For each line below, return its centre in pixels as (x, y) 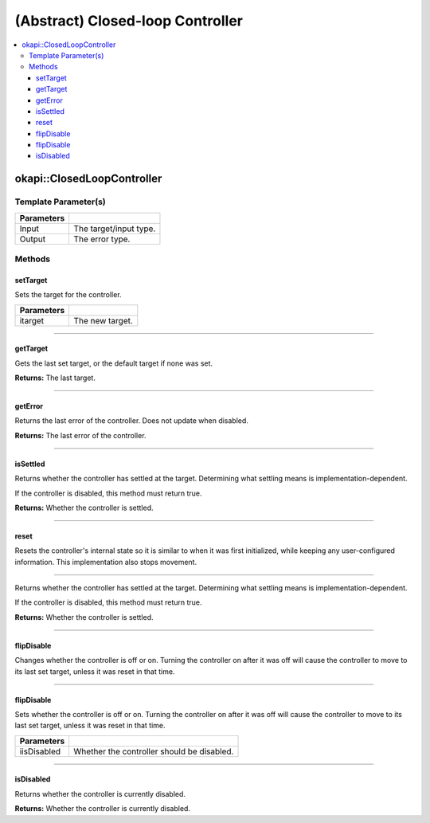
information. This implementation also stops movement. (106, 562)
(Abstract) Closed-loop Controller (129, 21)
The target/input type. (115, 229)
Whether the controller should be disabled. (154, 751)
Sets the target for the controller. (68, 295)
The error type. (102, 239)
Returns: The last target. (55, 378)
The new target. (103, 320)
